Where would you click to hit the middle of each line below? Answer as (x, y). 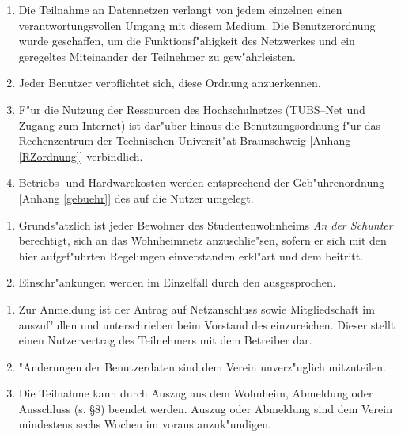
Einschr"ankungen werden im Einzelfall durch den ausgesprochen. (177, 282)
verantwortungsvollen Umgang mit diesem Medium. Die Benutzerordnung (197, 25)
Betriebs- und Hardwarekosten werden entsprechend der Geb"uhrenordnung (202, 182)
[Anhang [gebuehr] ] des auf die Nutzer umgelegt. (136, 198)
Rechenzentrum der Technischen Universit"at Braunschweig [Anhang (185, 141)
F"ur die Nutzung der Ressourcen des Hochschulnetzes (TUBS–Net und (192, 109)
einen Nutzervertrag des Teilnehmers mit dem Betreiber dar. (165, 340)
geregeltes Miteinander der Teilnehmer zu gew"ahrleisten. (157, 56)
